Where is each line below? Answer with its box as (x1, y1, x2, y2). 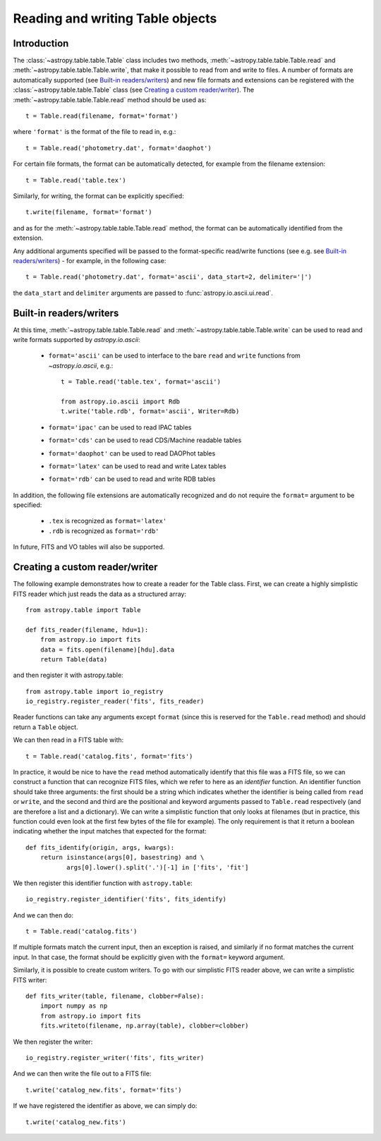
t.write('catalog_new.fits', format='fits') (25, 1086, 183, 1094)
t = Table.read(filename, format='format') (25, 112, 179, 120)
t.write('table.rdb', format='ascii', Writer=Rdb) (61, 408, 240, 415)
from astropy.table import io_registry (25, 688, 164, 695)
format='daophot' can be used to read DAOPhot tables (48, 449, 216, 458)
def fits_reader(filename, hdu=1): (25, 626, 149, 634)
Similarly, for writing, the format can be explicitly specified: (13, 191, 184, 200)
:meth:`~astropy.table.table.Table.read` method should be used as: (13, 95, 207, 104)
